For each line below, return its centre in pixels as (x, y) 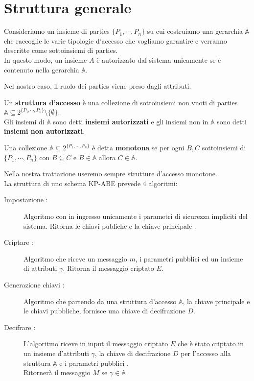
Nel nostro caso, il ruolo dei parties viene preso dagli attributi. (98, 86)
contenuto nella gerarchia (42, 69)
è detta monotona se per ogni (138, 148)
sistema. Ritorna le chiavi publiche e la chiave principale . (110, 226)
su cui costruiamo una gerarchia (195, 31)
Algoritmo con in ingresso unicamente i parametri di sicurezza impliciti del (136, 216)
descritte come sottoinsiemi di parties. (61, 50)
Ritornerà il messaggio (57, 372)
